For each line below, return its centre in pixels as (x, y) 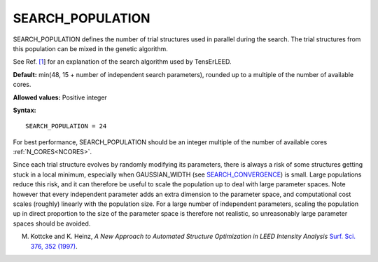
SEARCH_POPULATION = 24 (66, 126)
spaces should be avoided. (52, 223)
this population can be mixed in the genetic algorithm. (90, 48)
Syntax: (24, 110)
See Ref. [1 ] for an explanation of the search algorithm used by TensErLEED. (122, 62)
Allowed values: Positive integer (60, 97)
